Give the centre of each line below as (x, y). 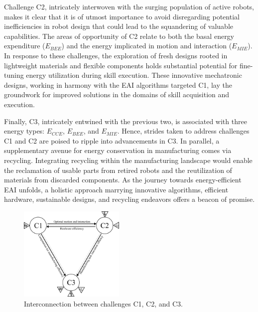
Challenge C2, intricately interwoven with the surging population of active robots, (129, 6)
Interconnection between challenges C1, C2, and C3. (103, 303)
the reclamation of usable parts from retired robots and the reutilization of (118, 170)
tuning (14, 75)
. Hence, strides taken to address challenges (183, 131)
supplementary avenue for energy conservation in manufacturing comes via (118, 150)
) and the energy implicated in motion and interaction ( (147, 46)
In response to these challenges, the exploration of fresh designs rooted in (116, 55)
